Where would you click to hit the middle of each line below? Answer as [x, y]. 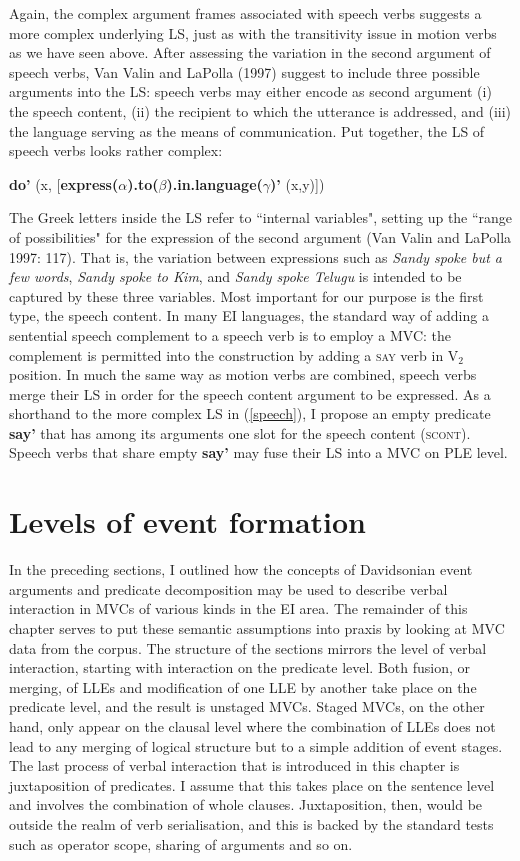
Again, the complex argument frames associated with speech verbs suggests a [245, 13]
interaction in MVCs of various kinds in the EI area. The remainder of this [238, 608]
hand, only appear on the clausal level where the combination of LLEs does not [252, 725]
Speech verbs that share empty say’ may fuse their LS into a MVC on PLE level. [258, 452]
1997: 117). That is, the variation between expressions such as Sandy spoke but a [256, 256]
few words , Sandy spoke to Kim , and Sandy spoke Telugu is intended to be [235, 276]
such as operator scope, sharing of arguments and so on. [181, 843]
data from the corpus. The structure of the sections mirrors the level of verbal [248, 647]
